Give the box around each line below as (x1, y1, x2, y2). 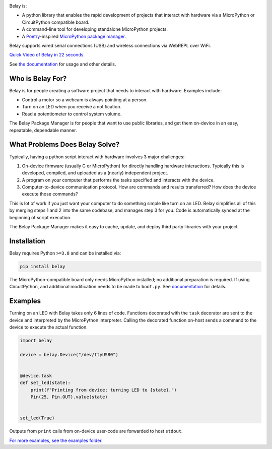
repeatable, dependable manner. (9, 127, 78, 133)
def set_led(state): (20, 380, 71, 386)
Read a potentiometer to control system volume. (22, 111, 122, 117)
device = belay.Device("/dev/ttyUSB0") (20, 352, 118, 357)
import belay (20, 338, 52, 343)
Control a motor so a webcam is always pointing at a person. (22, 97, 148, 103)
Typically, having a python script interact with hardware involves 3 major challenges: (9, 154, 185, 160)
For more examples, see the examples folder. (9, 437, 103, 443)
